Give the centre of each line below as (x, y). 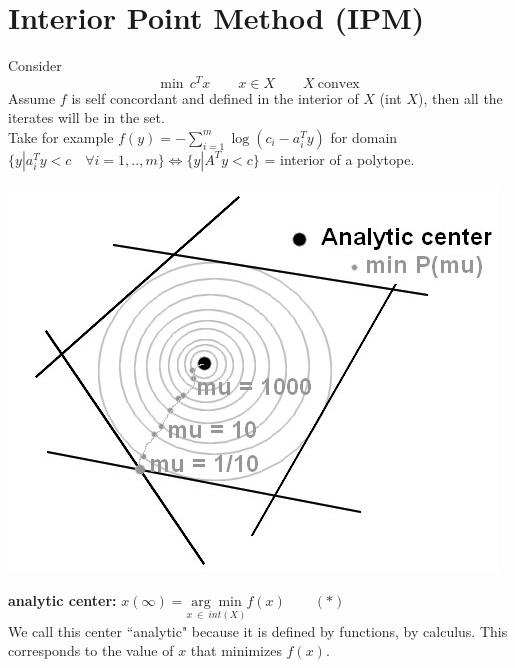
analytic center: (62, 599)
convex (338, 83)
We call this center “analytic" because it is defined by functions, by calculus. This (258, 630)
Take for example (61, 136)
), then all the (460, 97)
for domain (364, 136)
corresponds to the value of (91, 650)
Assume (32, 97)
